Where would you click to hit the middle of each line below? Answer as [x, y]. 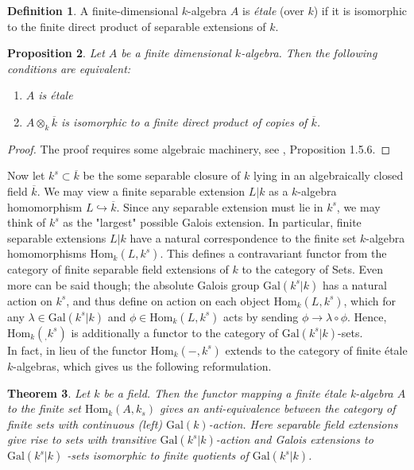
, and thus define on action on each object [168, 300]
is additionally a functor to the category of [175, 332]
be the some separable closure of [162, 175]
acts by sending [261, 316]
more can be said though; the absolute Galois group [133, 284]
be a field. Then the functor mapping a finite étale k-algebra [248, 392]
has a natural [354, 284]
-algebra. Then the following [309, 53]
